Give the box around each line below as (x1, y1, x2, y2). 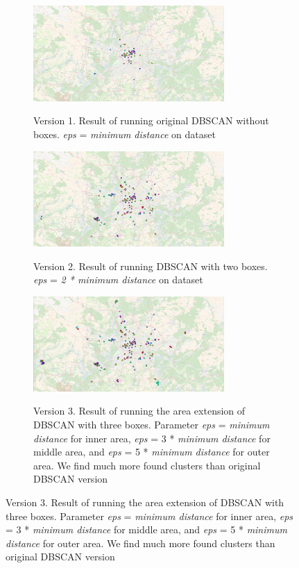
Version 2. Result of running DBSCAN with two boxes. (33, 258, 268, 273)
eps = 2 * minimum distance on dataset (33, 272, 203, 287)
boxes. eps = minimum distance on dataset (33, 127, 216, 142)
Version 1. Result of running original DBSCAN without (33, 113, 269, 128)
